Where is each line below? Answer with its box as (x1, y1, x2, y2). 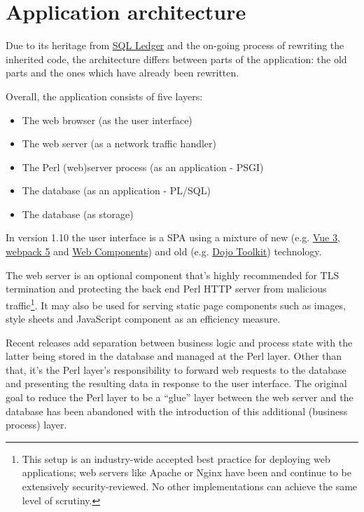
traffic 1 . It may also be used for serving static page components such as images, (6, 295, 346, 312)
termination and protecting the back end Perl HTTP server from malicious (6, 281, 327, 296)
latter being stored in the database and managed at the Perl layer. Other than (6, 349, 342, 363)
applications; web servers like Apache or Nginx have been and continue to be (22, 465, 351, 480)
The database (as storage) (22, 206, 134, 221)
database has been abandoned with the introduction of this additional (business (6, 403, 348, 418)
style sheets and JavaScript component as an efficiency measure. (6, 311, 281, 326)
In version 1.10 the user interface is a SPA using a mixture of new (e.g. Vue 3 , (6, 230, 340, 245)
